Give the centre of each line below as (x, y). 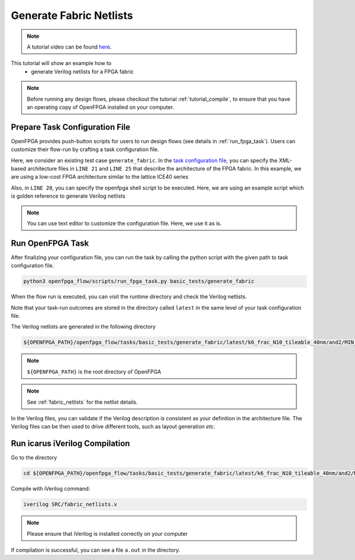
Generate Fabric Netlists (72, 15)
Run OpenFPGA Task (50, 243)
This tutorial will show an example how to (61, 63)
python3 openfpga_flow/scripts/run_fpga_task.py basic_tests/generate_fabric (139, 281)
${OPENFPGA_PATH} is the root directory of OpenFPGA (94, 371)
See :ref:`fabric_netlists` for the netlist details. (83, 402)
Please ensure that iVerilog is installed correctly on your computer (107, 533)
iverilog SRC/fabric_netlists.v (70, 504)
